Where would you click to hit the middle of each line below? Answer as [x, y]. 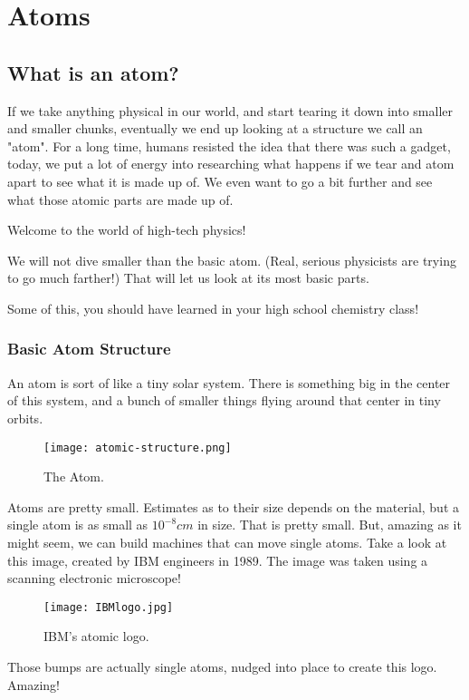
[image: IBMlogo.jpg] [109, 607]
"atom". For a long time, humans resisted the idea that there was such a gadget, [229, 146]
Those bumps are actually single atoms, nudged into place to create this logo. [222, 666]
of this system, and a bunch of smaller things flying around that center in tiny [224, 400]
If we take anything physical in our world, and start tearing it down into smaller [230, 110]
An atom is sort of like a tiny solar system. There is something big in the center [229, 382]
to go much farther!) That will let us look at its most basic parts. [188, 278]
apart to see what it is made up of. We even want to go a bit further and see [220, 181]
